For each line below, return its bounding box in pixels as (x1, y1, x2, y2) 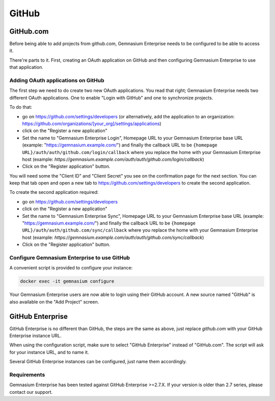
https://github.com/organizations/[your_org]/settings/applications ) (22, 120, 161, 127)
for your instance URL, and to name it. (9, 349, 89, 355)
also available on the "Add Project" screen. (9, 298, 99, 305)
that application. (9, 64, 43, 70)
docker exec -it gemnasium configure (20, 279, 115, 284)
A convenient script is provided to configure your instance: (9, 265, 133, 271)
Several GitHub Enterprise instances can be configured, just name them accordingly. (9, 359, 187, 365)
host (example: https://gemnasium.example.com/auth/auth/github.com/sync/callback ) (22, 234, 204, 240)
